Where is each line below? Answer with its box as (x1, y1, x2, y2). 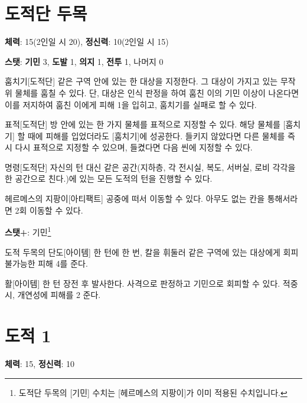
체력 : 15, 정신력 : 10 (5, 358, 75, 369)
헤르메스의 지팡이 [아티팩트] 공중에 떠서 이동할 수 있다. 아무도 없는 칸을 (5, 192, 265, 205)
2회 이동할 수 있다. (15, 204, 83, 216)
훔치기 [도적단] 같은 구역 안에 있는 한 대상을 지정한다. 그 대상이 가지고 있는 (5, 75, 278, 87)
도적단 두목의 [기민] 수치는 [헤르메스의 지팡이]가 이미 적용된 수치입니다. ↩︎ (18, 386, 288, 398)
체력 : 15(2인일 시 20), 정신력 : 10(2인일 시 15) (5, 35, 169, 48)
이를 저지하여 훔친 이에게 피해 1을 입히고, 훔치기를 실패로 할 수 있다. (5, 98, 257, 110)
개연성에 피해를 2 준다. (17, 289, 101, 301)
